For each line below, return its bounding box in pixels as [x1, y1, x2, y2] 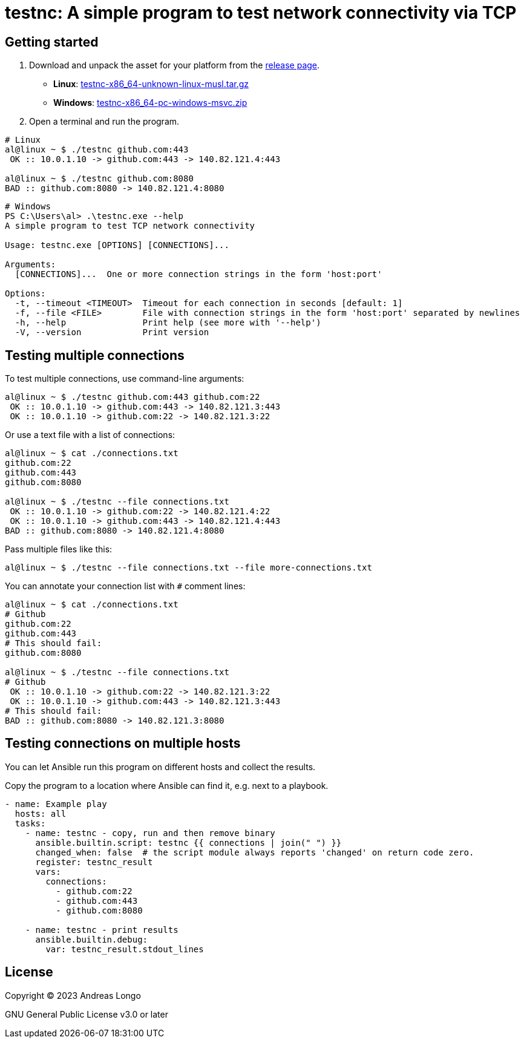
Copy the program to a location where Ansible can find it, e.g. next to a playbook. [5, 780, 329, 791]
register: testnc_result [35, 857, 153, 867]
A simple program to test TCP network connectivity [5, 221, 255, 231]
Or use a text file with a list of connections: [5, 430, 175, 440]
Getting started [5, 34, 99, 50]
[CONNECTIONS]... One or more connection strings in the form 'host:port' [15, 269, 382, 280]
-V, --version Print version [15, 327, 209, 338]
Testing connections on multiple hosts [5, 736, 241, 751]
